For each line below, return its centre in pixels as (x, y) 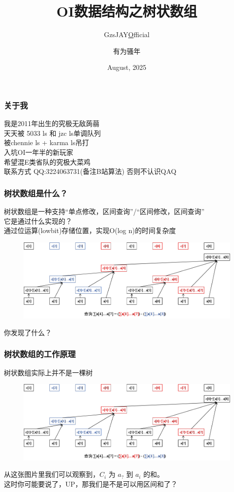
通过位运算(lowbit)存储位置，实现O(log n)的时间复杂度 (90, 230)
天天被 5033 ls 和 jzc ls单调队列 (52, 133)
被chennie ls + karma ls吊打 (47, 142)
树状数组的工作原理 (40, 354)
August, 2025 (127, 67)
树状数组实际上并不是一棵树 (48, 372)
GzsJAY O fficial (127, 34)
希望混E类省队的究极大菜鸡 (47, 161)
